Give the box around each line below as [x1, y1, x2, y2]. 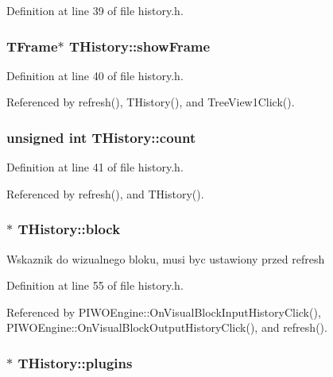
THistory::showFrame [69, 36, 211, 56]
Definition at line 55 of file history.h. [6, 277, 184, 294]
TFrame [6, 36, 58, 56]
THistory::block [17, 219, 121, 239]
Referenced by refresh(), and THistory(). [6, 185, 204, 202]
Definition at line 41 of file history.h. [6, 159, 184, 175]
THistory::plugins [17, 352, 133, 372]
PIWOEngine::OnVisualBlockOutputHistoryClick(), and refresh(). [6, 319, 327, 336]
